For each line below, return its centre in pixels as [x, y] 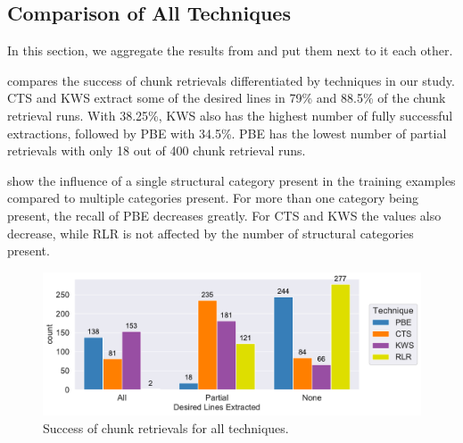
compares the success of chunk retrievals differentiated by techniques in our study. [231, 80]
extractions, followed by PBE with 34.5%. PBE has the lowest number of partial [227, 133]
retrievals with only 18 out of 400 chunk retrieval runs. [157, 150]
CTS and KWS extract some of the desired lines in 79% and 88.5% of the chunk [227, 98]
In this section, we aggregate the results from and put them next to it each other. [230, 50]
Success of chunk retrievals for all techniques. [166, 427]
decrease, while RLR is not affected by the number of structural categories [211, 233]
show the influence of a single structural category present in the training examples [231, 180]
